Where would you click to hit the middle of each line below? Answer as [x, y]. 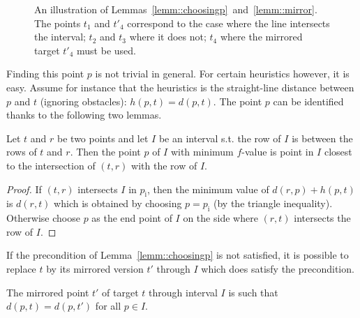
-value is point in [278, 152]
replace [21, 268]
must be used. [106, 50]
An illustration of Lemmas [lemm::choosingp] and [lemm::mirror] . [176, 9]
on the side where [220, 218]
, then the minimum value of [208, 189]
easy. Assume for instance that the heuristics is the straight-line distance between [180, 87]
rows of [22, 152]
